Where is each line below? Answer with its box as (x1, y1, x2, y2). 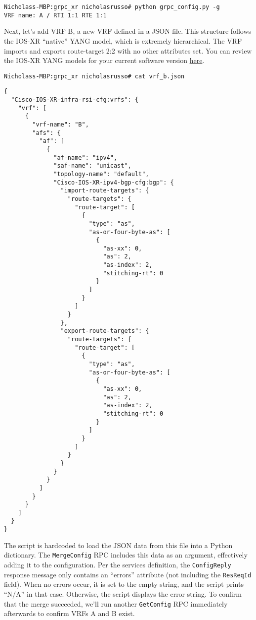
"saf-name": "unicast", (53, 162, 131, 170)
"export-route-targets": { (60, 327, 149, 335)
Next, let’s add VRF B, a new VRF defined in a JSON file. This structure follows (4, 26, 252, 36)
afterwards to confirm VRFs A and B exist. (4, 608, 135, 619)
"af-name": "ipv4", (53, 154, 118, 161)
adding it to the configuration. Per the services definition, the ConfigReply (4, 559, 231, 570)
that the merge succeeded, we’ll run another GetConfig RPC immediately (4, 598, 228, 609)
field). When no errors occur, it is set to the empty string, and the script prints (4, 579, 244, 589)
